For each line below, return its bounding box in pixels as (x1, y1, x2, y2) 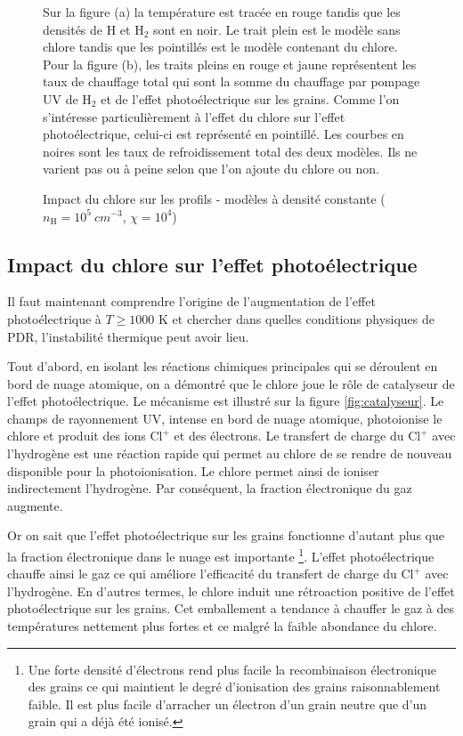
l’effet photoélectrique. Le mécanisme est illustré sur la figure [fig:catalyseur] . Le (7, 392, 444, 410)
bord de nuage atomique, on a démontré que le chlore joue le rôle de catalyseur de (7, 374, 455, 392)
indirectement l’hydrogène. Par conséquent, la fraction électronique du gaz (7, 479, 412, 497)
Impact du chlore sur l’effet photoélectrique (7, 250, 418, 278)
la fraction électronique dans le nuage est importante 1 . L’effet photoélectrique (7, 545, 435, 565)
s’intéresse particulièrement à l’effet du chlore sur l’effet (43, 107, 345, 125)
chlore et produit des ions (7, 426, 146, 445)
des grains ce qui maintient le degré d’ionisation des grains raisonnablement (28, 677, 441, 696)
